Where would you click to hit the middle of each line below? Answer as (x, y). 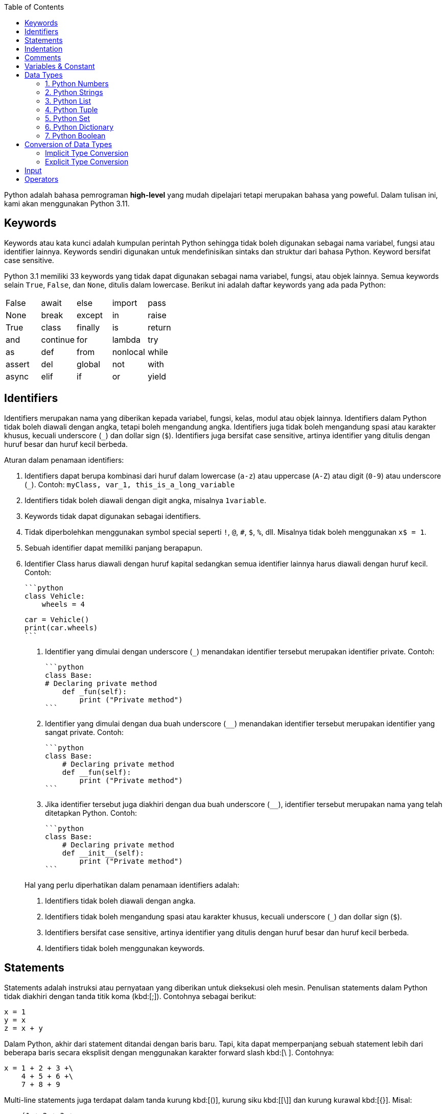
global (89, 364)
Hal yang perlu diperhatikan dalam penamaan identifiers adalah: (132, 885)
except (90, 315)
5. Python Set (68, 118)
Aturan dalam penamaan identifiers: (64, 460)
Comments (43, 57)
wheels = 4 (63, 604)
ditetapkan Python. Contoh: (91, 813)
